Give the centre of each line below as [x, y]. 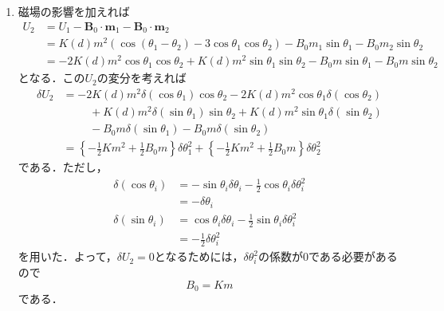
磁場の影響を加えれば [74, 11]
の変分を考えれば [141, 78]
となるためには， [199, 256]
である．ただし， [63, 167]
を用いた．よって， [67, 256]
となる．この [51, 78]
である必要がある [353, 256]
